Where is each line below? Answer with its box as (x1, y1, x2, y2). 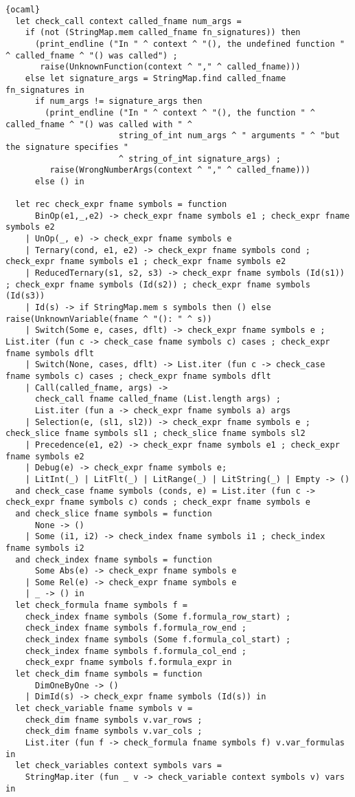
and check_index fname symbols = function (15, 554, 212, 565)
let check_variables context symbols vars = (15, 761, 222, 771)
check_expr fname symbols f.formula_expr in (25, 657, 232, 668)
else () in (34, 176, 84, 186)
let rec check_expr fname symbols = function (15, 199, 227, 210)
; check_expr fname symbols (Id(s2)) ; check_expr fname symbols (5, 279, 310, 290)
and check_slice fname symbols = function (15, 508, 212, 518)
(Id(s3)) (5, 291, 45, 301)
